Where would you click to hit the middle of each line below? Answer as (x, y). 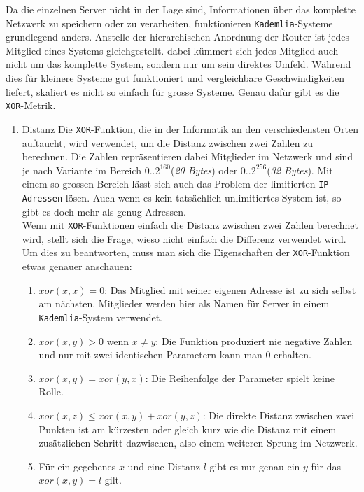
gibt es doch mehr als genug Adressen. (104, 211)
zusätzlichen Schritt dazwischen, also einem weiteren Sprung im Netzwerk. (198, 443)
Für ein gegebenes (77, 466)
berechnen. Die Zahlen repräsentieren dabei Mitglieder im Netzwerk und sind (188, 156)
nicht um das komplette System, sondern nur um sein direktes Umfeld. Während (178, 64)
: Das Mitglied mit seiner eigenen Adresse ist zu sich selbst (230, 289)
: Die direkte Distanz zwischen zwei (279, 415)
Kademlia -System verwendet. (100, 317)
